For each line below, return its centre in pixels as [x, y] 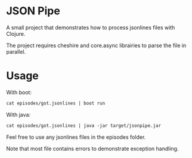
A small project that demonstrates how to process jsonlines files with [91, 27]
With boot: [19, 92]
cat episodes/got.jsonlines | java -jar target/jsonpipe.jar [84, 126]
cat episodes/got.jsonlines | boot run [56, 103]
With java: [18, 114]
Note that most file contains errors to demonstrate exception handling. [92, 148]
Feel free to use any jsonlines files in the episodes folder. [76, 137]
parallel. [16, 51]
